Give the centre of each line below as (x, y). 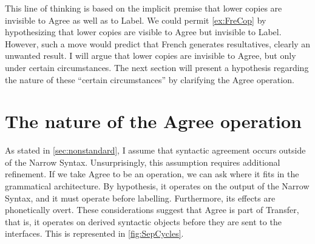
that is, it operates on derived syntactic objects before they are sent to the (143, 221)
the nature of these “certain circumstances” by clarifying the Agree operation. (150, 79)
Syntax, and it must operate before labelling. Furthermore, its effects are (140, 198)
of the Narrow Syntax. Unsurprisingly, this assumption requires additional (143, 162)
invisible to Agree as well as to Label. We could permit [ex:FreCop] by (136, 20)
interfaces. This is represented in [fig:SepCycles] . (94, 233)
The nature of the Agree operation (153, 121)
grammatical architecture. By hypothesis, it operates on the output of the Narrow (157, 186)
